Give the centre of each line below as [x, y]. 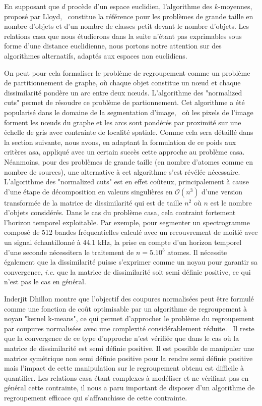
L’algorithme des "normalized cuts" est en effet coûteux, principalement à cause [126, 182]
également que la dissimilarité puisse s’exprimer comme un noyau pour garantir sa [131, 262]
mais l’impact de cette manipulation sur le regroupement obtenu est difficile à [124, 368]
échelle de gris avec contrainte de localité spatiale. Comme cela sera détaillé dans [129, 132]
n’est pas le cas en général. [45, 282]
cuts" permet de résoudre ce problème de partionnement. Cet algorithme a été [124, 102]
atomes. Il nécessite [197, 252]
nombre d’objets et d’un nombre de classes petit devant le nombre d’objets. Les [127, 26]
